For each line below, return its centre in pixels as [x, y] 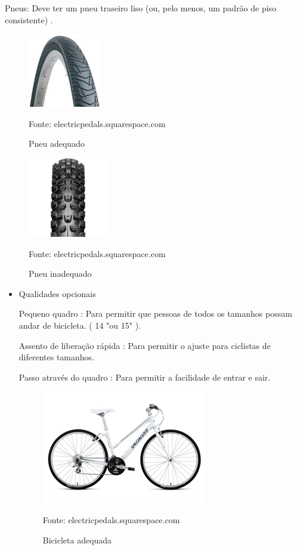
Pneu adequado [57, 143]
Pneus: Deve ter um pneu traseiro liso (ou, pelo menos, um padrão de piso [141, 8]
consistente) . [29, 19]
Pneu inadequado [60, 274]
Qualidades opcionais [57, 293]
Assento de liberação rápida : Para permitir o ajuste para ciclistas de [145, 345]
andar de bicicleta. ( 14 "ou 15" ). [80, 325]
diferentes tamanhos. [56, 357]
